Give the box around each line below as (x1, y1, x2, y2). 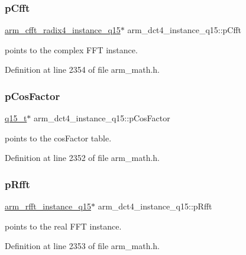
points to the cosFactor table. (5, 131, 112, 144)
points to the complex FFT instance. (5, 43, 138, 56)
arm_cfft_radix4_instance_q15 (5, 24, 121, 36)
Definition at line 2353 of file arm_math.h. (5, 240, 160, 252)
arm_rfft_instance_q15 (5, 200, 91, 212)
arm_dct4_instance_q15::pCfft (127, 24, 242, 36)
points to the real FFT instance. (5, 220, 122, 232)
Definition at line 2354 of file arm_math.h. (5, 63, 160, 76)
